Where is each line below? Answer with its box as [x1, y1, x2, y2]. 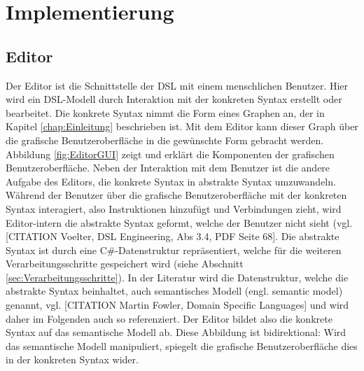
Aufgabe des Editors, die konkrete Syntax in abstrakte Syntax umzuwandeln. [6, 174, 336, 188]
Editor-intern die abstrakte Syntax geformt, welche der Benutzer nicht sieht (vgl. [6, 215, 353, 230]
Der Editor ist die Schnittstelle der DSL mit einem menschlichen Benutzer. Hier [6, 78, 349, 92]
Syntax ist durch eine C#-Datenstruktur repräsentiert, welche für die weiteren [6, 242, 342, 257]
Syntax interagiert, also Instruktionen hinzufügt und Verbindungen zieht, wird [6, 201, 342, 216]
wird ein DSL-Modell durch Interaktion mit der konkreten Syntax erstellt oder [6, 92, 342, 106]
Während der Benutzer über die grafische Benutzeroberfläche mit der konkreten [6, 188, 347, 202]
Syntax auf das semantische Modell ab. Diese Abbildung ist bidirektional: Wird [6, 325, 346, 339]
